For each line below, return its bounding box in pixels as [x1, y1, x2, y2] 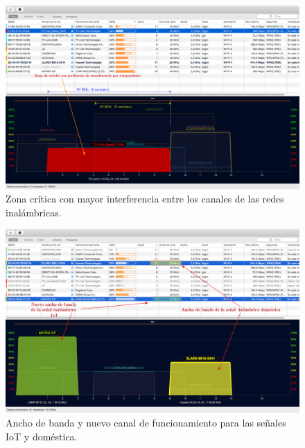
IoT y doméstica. [6, 429, 78, 443]
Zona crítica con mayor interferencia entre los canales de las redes [6, 191, 284, 206]
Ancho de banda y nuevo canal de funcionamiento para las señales [6, 415, 286, 429]
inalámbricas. [6, 205, 62, 219]
